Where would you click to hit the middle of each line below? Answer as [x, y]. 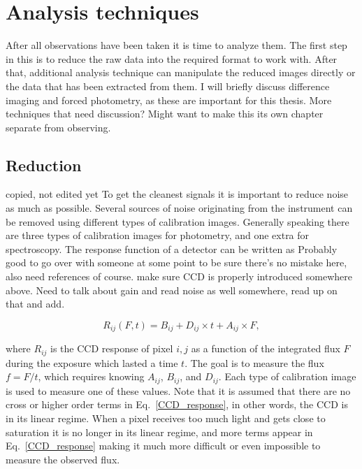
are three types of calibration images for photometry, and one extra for [158, 235]
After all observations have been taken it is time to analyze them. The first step [176, 45]
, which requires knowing [91, 376]
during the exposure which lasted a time [92, 362]
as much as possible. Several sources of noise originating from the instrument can [179, 208]
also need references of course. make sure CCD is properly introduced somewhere [179, 276]
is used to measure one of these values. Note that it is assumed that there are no [178, 390]
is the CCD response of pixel [112, 348]
